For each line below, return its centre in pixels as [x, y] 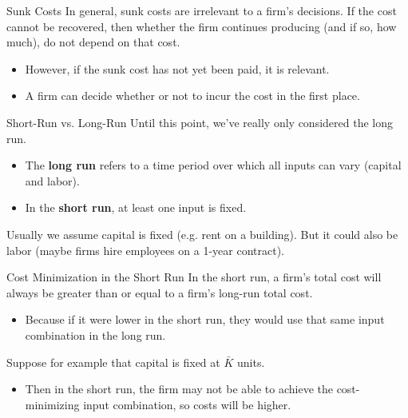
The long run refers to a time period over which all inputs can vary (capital [213, 165]
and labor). [52, 180]
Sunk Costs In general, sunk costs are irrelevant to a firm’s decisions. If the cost [202, 10]
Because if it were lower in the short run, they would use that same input [205, 319]
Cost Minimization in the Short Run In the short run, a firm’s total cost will [194, 277]
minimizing [52, 404]
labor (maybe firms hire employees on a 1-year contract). [145, 250]
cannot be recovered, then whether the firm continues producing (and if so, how [202, 26]
